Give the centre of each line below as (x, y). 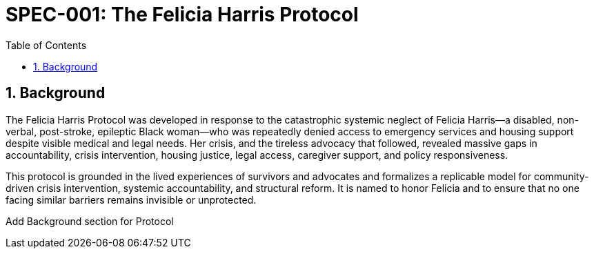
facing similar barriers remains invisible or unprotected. (131, 199)
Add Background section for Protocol (90, 221)
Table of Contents (46, 45)
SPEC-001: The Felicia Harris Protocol (182, 14)
